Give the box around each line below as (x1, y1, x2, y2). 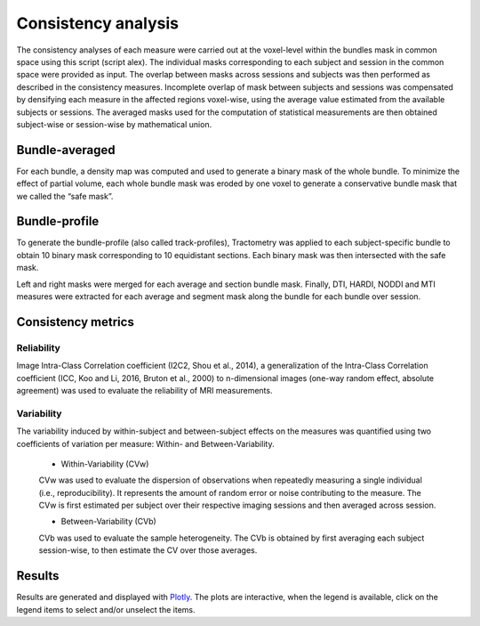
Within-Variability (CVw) (60, 459, 149, 469)
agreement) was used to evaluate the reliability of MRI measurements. (16, 385, 273, 395)
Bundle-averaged (16, 142, 116, 158)
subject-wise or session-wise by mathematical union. (16, 118, 212, 129)
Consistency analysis (16, 13, 180, 33)
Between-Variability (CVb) (60, 516, 157, 527)
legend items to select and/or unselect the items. (16, 604, 196, 614)
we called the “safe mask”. (16, 191, 114, 201)
